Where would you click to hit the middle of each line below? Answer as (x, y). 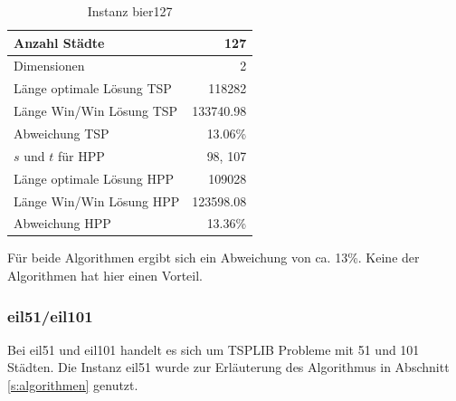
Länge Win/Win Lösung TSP (96, 111)
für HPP (81, 155)
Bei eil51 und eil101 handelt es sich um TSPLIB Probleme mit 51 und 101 (214, 349)
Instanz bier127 (130, 11)
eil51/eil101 (50, 315)
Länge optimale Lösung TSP (93, 88)
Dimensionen (49, 66)
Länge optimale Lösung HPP (94, 178)
